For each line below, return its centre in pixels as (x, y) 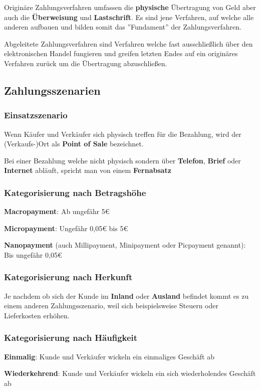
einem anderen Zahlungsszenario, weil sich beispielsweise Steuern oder (111, 306)
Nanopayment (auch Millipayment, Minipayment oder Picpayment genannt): (125, 245)
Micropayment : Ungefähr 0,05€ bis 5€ (66, 228)
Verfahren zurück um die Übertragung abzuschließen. (86, 63)
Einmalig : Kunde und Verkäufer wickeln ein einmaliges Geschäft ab (109, 356)
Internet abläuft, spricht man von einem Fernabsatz (88, 170)
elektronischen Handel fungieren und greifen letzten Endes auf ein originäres (121, 53)
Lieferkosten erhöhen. (37, 315)
